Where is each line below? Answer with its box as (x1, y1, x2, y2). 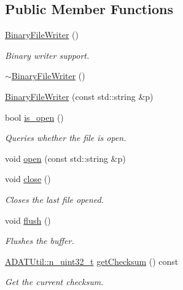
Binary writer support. (5, 48, 90, 61)
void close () (5, 172, 51, 185)
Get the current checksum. (5, 275, 104, 288)
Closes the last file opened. (5, 193, 104, 205)
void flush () (5, 213, 51, 226)
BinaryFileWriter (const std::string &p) (5, 90, 154, 102)
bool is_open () (5, 110, 64, 123)
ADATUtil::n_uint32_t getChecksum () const (5, 254, 179, 267)
